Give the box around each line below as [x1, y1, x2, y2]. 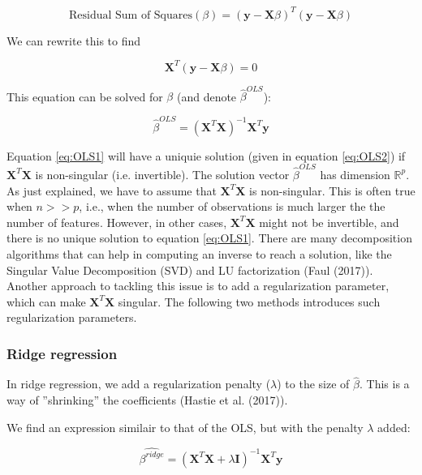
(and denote [176, 88, 237, 105]
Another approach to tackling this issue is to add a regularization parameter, [6, 277, 390, 294]
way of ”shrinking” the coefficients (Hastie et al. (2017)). [6, 391, 288, 408]
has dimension [320, 165, 390, 182]
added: [377, 418, 411, 435]
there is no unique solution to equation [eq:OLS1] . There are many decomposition [6, 229, 412, 246]
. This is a [359, 375, 410, 392]
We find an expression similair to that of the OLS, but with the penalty [6, 418, 364, 435]
